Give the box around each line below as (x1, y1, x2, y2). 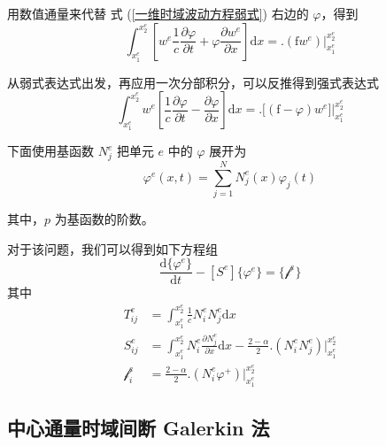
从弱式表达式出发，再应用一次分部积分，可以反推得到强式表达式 (7, 73, 379, 91)
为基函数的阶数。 (54, 210, 154, 228)
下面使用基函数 (7, 142, 94, 160)
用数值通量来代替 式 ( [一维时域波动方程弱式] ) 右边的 (7, 4, 309, 22)
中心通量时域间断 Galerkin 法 (7, 414, 270, 442)
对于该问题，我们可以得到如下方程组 (7, 239, 218, 258)
